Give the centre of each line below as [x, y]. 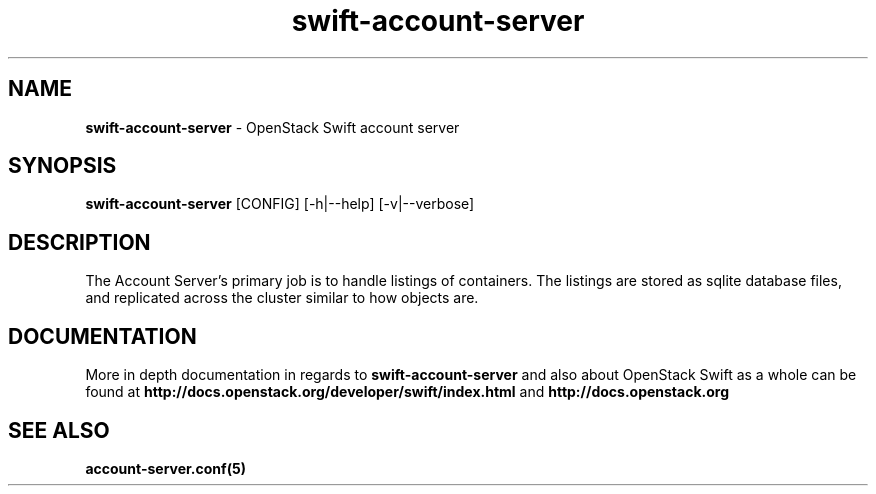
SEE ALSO [59, 430]
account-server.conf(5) [165, 468]
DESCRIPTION [79, 242]
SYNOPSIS [62, 166]
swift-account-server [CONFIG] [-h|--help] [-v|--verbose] [280, 204]
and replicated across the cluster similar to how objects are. [282, 298]
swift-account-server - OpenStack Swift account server [272, 127]
